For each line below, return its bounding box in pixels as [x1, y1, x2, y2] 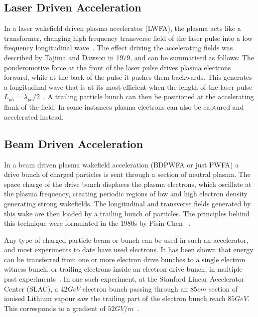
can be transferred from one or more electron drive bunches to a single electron [4, 254, 246, 264]
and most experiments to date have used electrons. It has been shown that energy [4, 244, 254, 255]
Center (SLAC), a [4, 283, 58, 294]
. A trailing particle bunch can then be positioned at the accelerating [43, 91, 254, 102]
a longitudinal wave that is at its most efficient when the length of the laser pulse [4, 81, 253, 92]
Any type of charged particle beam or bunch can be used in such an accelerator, [4, 234, 249, 245]
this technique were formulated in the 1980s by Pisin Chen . [4, 218, 191, 228]
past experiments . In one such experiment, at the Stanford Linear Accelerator [4, 274, 245, 284]
